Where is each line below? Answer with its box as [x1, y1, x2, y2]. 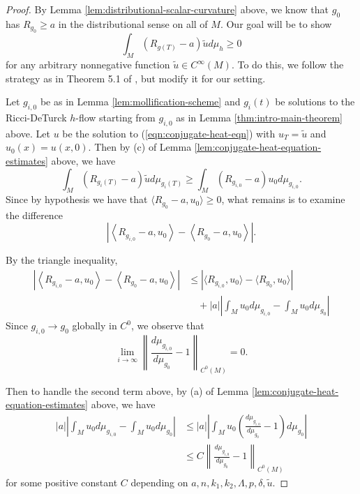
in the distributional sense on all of [58, 16, 208, 31]
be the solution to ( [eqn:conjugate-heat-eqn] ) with [62, 126, 276, 140]
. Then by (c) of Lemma [88, 140, 192, 154]
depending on [130, 474, 188, 489]
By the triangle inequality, [6, 253, 118, 267]
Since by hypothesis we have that [6, 192, 148, 207]
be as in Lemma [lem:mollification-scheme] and [40, 94, 241, 109]
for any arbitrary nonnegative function [6, 57, 170, 71]
